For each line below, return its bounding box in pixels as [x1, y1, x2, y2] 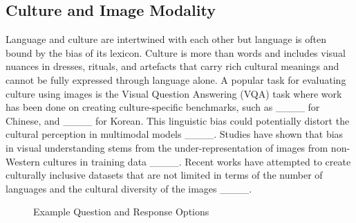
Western [6, 154, 40, 168]
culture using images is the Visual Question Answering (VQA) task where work [6, 86, 342, 100]
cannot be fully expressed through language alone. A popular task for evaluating [6, 72, 346, 87]
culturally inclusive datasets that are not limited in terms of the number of [6, 168, 323, 182]
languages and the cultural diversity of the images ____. [6, 181, 252, 195]
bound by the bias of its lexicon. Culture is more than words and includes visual [6, 45, 346, 60]
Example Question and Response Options [33, 204, 209, 219]
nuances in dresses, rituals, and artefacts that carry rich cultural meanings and [6, 59, 339, 73]
